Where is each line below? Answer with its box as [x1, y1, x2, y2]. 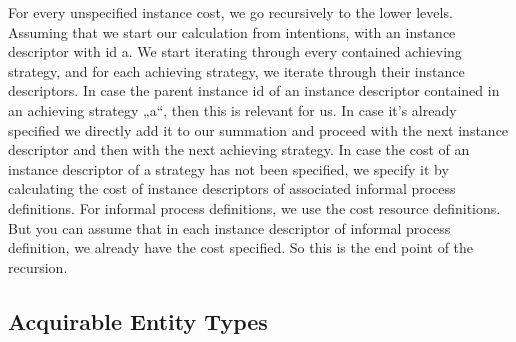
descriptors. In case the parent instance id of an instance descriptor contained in [8, 80, 500, 101]
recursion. [8, 256, 68, 277]
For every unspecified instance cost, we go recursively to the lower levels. [8, 2, 453, 22]
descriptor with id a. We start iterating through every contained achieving [8, 41, 462, 62]
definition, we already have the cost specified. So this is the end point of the [8, 237, 474, 258]
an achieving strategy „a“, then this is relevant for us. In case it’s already [8, 99, 457, 120]
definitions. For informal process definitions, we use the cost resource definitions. [8, 197, 501, 218]
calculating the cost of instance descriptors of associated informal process [8, 178, 456, 199]
